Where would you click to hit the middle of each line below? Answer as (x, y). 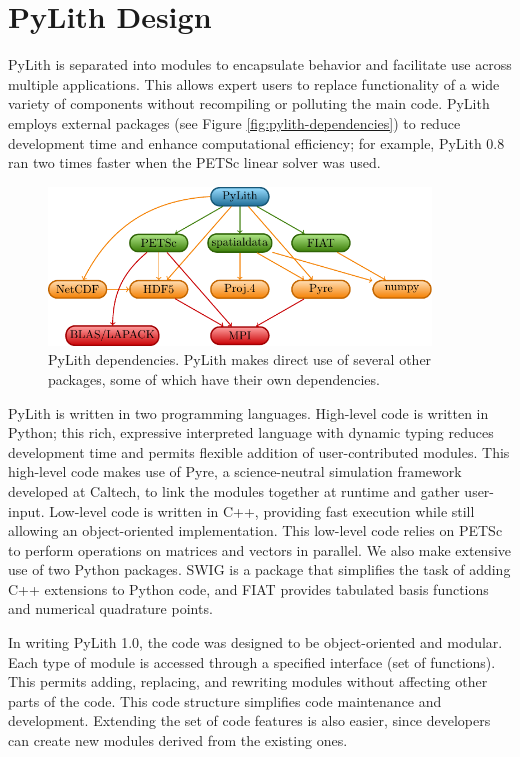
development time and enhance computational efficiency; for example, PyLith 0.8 (256, 142)
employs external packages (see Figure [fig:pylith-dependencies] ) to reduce (234, 122)
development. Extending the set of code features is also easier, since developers (249, 720)
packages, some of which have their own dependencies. (214, 378)
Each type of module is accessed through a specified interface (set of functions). (252, 661)
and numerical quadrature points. (110, 608)
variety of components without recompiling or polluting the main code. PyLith (249, 103)
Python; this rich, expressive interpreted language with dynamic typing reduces (251, 432)
